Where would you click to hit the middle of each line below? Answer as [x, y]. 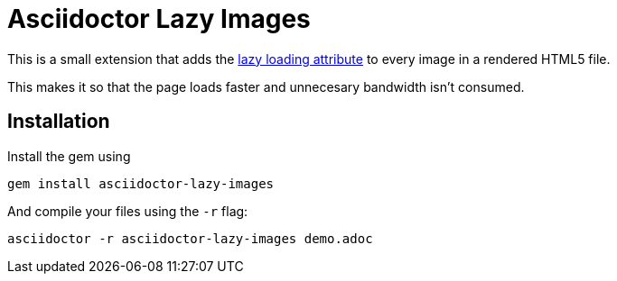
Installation [59, 122]
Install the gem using [69, 156]
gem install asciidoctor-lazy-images [141, 183]
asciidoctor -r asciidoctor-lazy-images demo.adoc [190, 238]
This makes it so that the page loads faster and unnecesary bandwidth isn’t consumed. [266, 86]
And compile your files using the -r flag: [128, 211]
